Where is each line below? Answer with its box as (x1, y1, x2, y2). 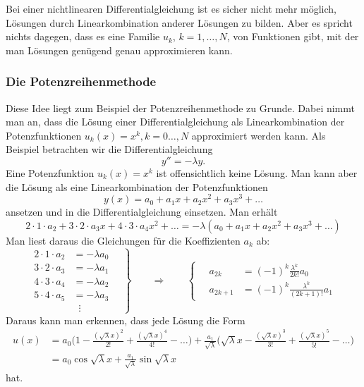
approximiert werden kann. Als (191, 128, 326, 142)
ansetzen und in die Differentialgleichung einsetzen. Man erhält (6, 204, 278, 219)
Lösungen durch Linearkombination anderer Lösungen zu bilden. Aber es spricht (6, 15, 353, 30)
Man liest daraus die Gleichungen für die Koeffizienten (6, 233, 241, 247)
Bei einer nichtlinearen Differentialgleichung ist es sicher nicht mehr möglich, (6, 1, 336, 16)
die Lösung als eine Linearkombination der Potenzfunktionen (6, 179, 268, 194)
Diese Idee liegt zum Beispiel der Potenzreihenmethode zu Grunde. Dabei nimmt (6, 100, 355, 115)
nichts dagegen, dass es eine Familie (6, 29, 160, 44)
